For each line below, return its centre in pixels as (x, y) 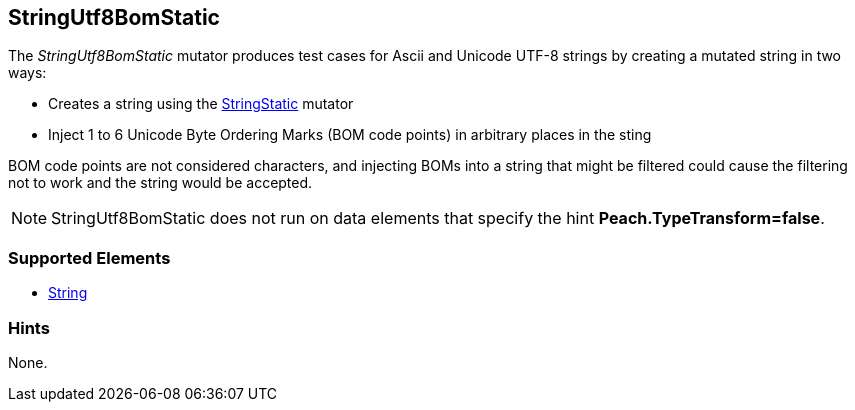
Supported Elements (89, 257)
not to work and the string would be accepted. (160, 183)
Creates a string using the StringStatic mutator (201, 104)
